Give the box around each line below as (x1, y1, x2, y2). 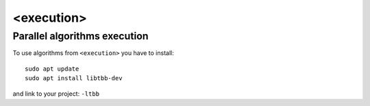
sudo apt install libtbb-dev (25, 75, 123, 82)
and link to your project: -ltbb (12, 89, 99, 98)
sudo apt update (25, 65, 79, 73)
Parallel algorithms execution (12, 30, 149, 42)
